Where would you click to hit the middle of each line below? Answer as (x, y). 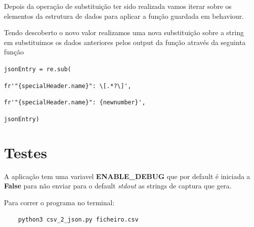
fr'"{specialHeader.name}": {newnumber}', (75, 103)
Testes (26, 152)
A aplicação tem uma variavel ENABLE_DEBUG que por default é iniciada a (127, 176)
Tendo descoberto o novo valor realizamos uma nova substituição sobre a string (124, 32)
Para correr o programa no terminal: (59, 202)
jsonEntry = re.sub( (38, 69)
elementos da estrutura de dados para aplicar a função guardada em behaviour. (124, 16)
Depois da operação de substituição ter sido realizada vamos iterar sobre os (118, 6)
